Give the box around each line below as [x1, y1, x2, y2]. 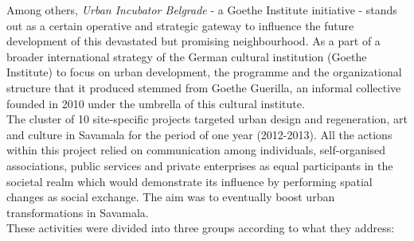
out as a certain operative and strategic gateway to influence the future [6, 17, 354, 33]
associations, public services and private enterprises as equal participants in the [6, 157, 393, 173]
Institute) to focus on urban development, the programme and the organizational [6, 64, 402, 80]
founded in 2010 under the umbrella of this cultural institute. [6, 95, 305, 111]
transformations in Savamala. [6, 204, 149, 220]
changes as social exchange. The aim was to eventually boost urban [6, 189, 335, 205]
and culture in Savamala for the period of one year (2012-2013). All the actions [6, 126, 393, 142]
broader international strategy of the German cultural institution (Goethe [6, 48, 367, 64]
